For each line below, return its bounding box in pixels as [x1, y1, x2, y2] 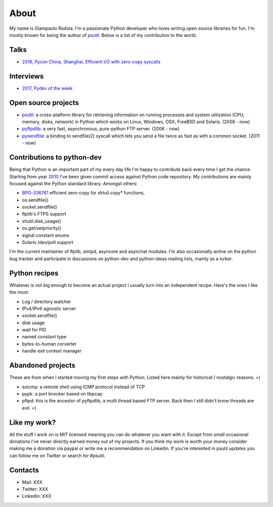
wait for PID [22, 327, 47, 333]
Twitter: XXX [22, 486, 49, 492]
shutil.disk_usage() [22, 218, 62, 224]
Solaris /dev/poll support [22, 239, 73, 245]
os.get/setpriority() [22, 225, 62, 231]
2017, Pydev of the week [22, 85, 73, 91]
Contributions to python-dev [9, 153, 102, 162]
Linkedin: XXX [22, 493, 52, 499]
